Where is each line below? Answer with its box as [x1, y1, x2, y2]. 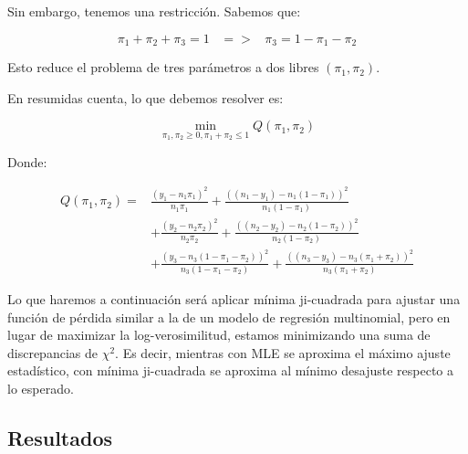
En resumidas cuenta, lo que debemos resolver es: [7, 88, 284, 107]
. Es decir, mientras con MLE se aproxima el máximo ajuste [115, 343, 451, 362]
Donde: [7, 152, 47, 171]
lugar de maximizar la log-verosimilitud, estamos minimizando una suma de [7, 325, 431, 344]
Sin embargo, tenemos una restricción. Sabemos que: [7, 2, 301, 20]
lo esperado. [7, 379, 74, 398]
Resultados [7, 424, 112, 452]
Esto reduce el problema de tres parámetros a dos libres [7, 58, 319, 77]
